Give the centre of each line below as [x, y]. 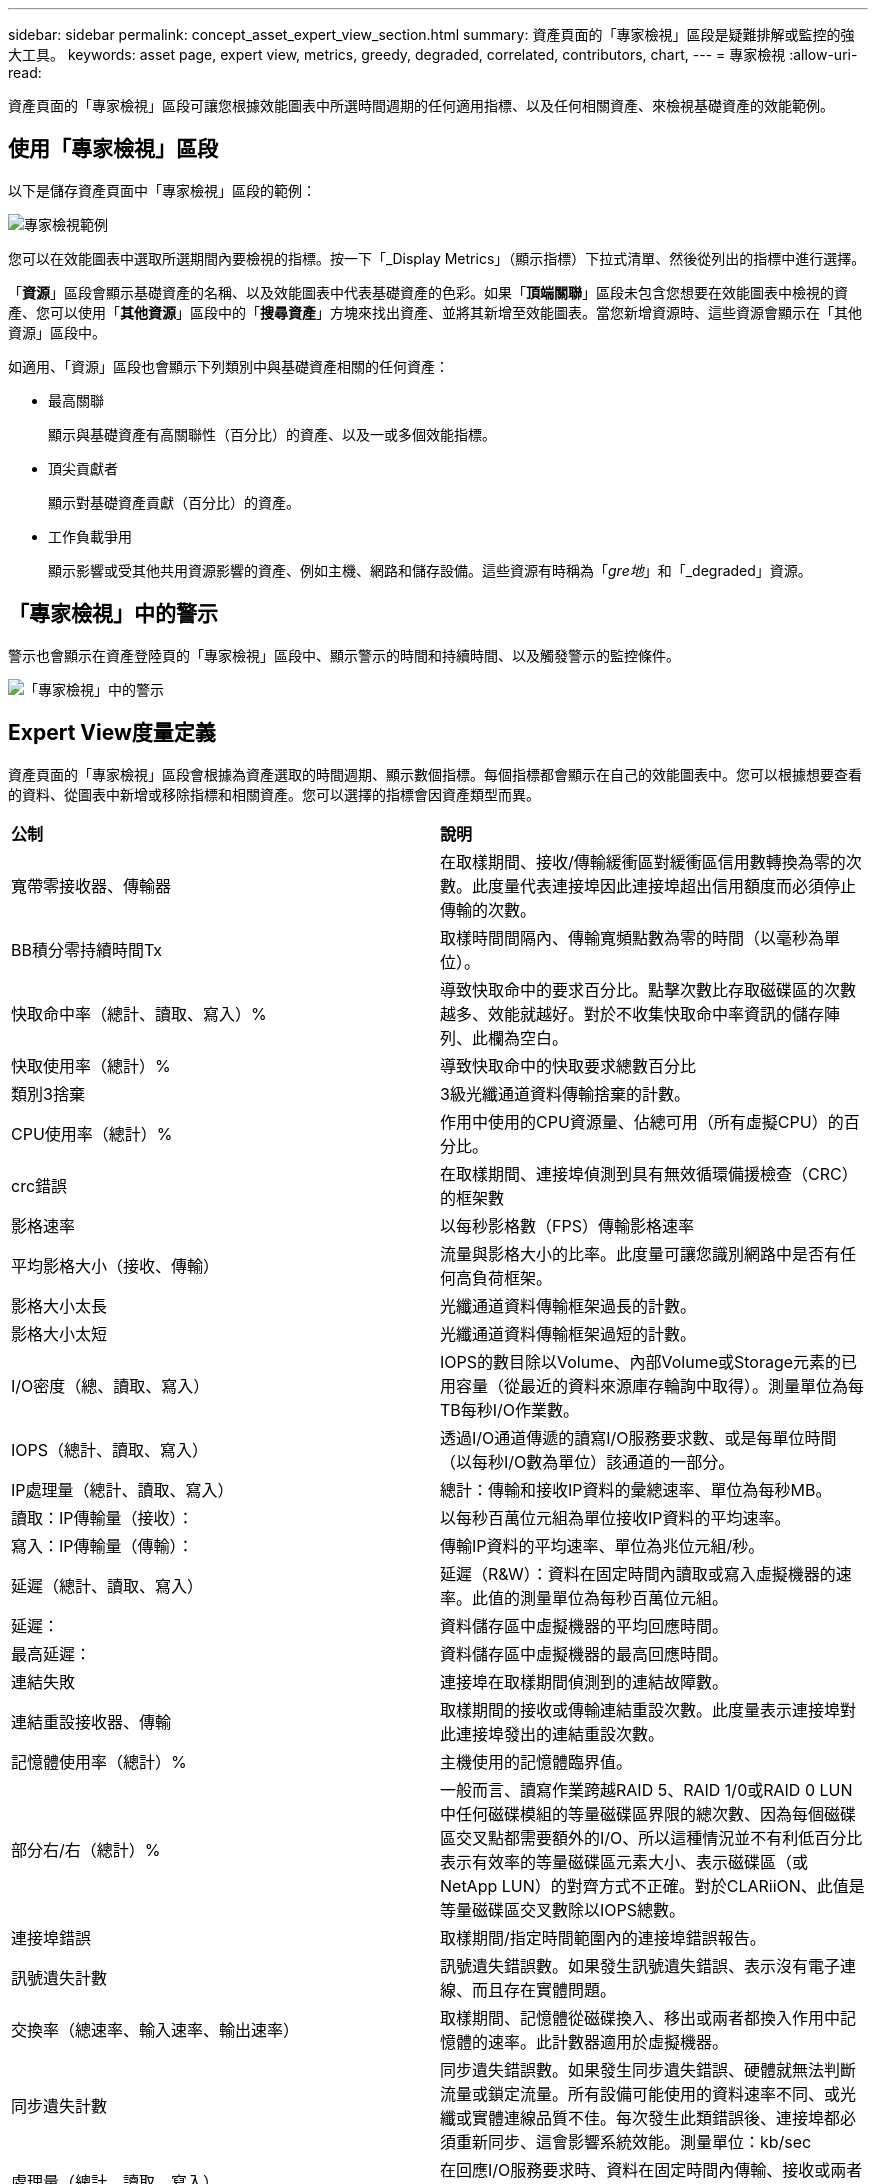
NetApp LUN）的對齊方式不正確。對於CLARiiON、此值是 [652, 1885]
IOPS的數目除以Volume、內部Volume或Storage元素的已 [649, 1361]
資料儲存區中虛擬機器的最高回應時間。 [584, 1653]
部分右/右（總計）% [86, 1849]
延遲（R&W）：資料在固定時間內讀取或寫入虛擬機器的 [638, 1573]
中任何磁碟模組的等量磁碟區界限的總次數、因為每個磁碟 [648, 1813]
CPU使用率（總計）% [92, 1133]
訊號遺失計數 [59, 1977]
